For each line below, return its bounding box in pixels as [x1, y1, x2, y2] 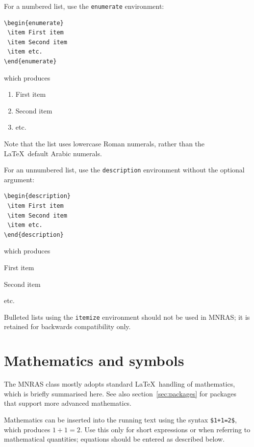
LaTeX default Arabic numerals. [4, 148, 102, 158]
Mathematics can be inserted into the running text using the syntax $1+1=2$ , [4, 414, 237, 424]
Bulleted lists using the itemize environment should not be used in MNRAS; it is [4, 311, 250, 322]
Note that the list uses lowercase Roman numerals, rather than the [4, 139, 205, 148]
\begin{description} [4, 193, 71, 200]
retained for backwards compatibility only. [4, 321, 131, 332]
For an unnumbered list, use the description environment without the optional [4, 165, 245, 175]
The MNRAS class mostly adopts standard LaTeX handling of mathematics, [4, 379, 235, 389]
